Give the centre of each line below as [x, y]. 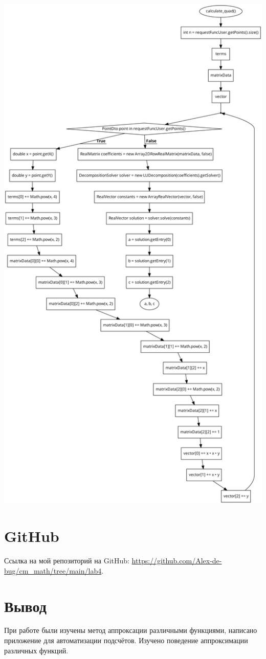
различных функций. [36, 650]
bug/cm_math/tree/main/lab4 [53, 570]
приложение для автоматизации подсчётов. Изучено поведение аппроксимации [126, 640]
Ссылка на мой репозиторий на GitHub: [67, 561]
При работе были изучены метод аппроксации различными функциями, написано [131, 630]
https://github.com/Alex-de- [177, 561]
